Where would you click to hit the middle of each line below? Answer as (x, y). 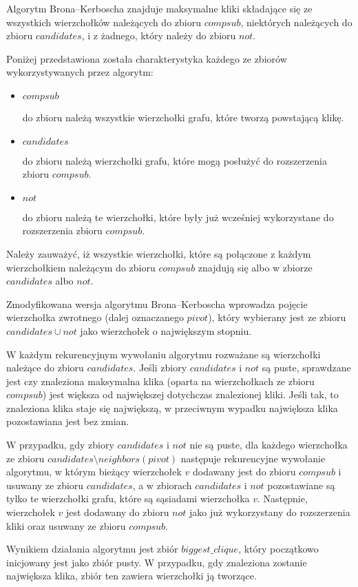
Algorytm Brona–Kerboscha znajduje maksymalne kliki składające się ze (159, 8)
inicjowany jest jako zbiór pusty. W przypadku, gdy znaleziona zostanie (157, 562)
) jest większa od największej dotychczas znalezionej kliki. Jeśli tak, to (190, 394)
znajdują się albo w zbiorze (255, 267)
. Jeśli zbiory (160, 368)
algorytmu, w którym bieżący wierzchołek (94, 472)
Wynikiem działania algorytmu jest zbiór (92, 549)
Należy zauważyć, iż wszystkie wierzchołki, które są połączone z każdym (159, 253)
